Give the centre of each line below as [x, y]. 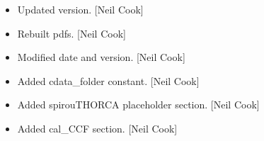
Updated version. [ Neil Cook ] [80, 9]
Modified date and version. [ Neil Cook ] [101, 57]
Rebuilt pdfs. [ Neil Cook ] [71, 33]
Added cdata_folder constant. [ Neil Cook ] [108, 80]
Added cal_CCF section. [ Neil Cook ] [97, 128]
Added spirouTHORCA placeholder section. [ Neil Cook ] [138, 105]
